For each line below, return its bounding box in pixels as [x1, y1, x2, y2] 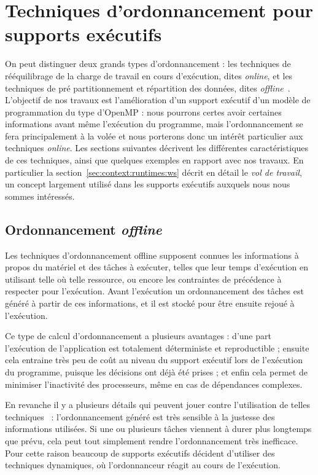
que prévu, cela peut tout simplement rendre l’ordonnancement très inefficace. [5, 434, 298, 447]
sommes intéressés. [5, 189, 75, 202]
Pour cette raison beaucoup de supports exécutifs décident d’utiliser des [5, 446, 275, 459]
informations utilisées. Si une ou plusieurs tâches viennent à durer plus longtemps [5, 422, 312, 435]
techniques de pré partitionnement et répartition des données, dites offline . [5, 81, 290, 94]
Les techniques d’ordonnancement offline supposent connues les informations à [5, 248, 299, 261]
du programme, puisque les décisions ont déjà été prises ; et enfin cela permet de [5, 365, 308, 378]
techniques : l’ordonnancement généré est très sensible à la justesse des [5, 410, 275, 423]
